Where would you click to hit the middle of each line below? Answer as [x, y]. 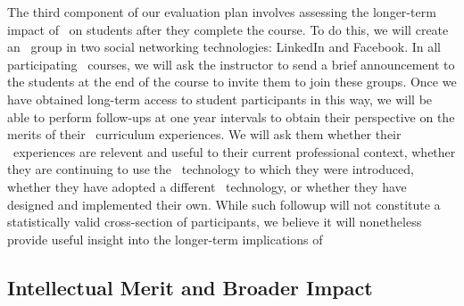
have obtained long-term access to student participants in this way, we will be [220, 99]
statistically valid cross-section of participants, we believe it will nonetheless [215, 222]
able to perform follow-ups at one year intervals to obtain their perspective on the [231, 116]
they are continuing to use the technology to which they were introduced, [211, 169]
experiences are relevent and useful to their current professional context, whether [234, 151]
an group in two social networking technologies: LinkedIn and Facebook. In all [224, 47]
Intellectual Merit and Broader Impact [190, 287]
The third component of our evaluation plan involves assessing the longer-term [222, 12]
